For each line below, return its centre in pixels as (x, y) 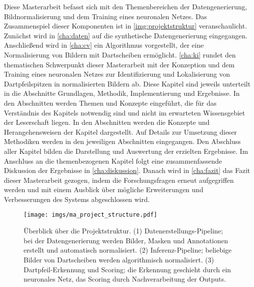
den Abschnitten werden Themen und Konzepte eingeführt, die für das (110, 102)
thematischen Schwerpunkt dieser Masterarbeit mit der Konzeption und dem (119, 64)
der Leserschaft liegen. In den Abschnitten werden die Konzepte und (107, 122)
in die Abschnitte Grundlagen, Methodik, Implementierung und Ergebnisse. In (122, 93)
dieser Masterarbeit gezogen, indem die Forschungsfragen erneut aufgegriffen (119, 180)
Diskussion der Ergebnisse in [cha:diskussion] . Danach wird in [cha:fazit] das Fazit (127, 170)
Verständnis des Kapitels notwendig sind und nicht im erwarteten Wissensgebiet (125, 112)
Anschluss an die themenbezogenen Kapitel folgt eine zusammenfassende (113, 160)
